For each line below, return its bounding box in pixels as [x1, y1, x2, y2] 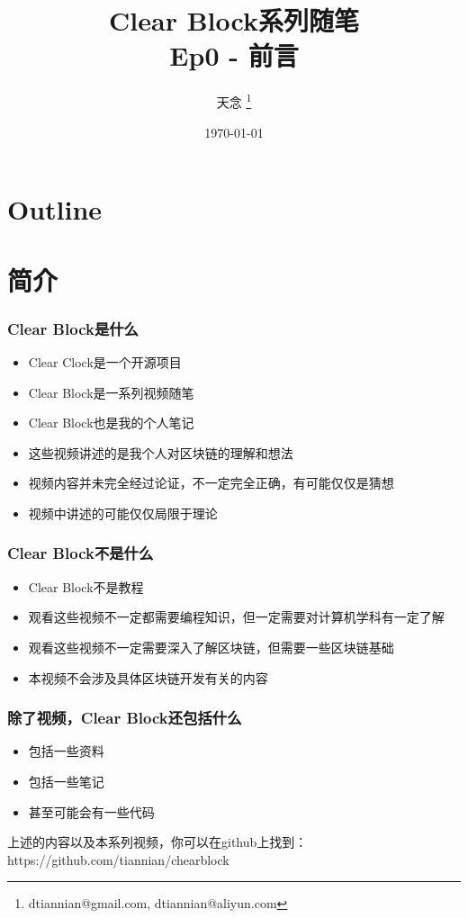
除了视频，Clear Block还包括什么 [7, 706, 242, 729]
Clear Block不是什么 [7, 542, 154, 564]
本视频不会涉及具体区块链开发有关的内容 [28, 668, 268, 687]
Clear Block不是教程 [28, 577, 144, 596]
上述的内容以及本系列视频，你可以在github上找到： [7, 832, 308, 851]
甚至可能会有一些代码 [28, 802, 155, 821]
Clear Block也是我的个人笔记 [28, 413, 194, 432]
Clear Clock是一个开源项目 [28, 352, 182, 371]
